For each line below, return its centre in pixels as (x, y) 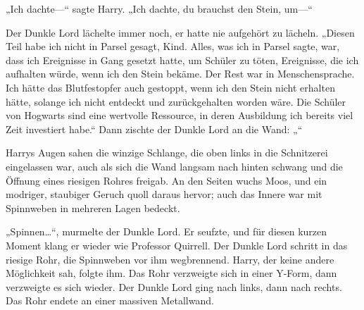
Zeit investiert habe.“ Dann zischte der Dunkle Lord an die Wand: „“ (154, 129)
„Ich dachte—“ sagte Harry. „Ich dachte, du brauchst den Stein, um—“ (159, 8)
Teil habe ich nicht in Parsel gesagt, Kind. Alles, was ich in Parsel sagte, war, (173, 46)
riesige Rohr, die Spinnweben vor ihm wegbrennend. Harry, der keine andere (170, 259)
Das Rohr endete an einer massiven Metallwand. (110, 300)
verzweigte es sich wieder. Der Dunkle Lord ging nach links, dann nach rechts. (174, 286)
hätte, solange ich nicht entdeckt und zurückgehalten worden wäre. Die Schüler (176, 101)
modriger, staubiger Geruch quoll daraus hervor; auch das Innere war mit (164, 194)
